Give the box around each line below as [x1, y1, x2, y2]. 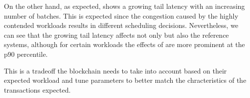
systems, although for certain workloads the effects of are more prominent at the [4, 39, 245, 49]
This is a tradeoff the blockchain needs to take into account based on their [4, 65, 227, 75]
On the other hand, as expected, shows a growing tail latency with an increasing [4, 1, 245, 11]
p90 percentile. [4, 49, 48, 59]
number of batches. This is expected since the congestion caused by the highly [4, 10, 238, 21]
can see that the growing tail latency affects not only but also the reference [4, 29, 229, 40]
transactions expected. [4, 84, 71, 95]
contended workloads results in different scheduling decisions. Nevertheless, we [4, 20, 239, 30]
